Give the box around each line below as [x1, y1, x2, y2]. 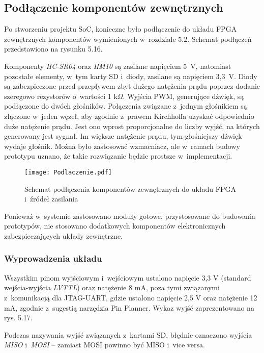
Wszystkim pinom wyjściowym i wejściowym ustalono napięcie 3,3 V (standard [4, 272, 251, 283]
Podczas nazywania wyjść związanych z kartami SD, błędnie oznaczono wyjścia [4, 329, 252, 340]
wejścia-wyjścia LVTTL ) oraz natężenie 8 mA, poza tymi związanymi [4, 282, 220, 293]
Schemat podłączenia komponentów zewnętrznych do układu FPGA [24, 183, 236, 194]
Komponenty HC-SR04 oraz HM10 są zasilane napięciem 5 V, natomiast [4, 60, 231, 71]
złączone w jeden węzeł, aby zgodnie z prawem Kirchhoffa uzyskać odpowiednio [4, 110, 254, 121]
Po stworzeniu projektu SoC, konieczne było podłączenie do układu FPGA [4, 23, 237, 34]
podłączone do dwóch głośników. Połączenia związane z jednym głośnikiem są [4, 100, 247, 111]
